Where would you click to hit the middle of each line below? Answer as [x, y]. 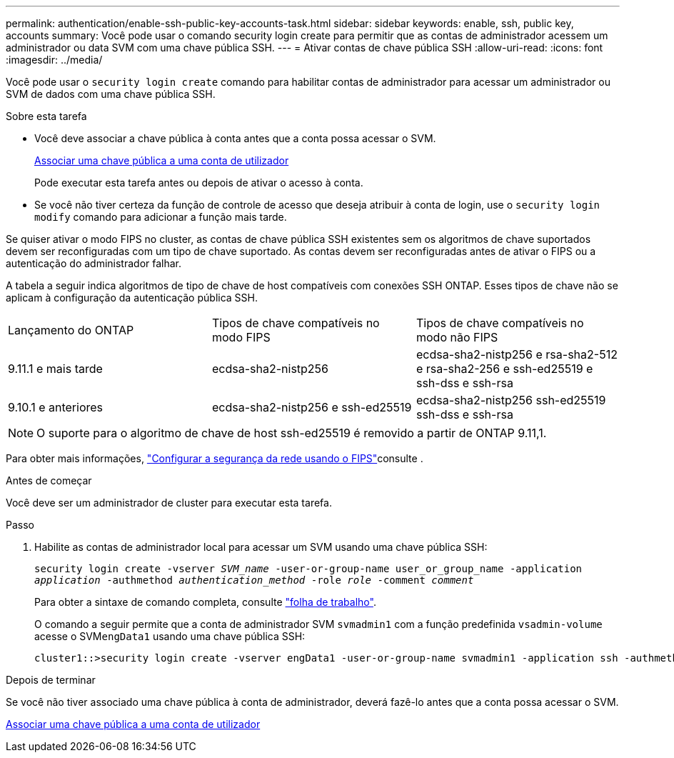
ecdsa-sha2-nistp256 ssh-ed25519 [511, 400]
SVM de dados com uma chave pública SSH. [111, 94]
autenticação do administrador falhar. [94, 263]
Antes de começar [49, 480]
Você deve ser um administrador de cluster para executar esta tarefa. [169, 503]
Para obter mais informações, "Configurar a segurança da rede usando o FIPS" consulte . [215, 458]
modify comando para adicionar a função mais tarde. [161, 217]
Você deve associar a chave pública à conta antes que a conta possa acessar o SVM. [235, 138]
